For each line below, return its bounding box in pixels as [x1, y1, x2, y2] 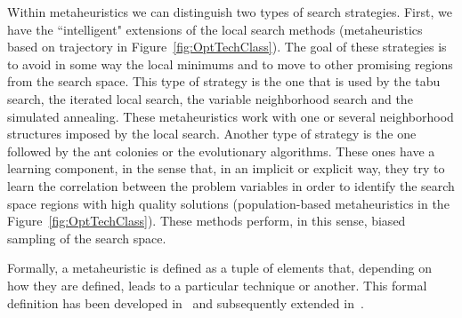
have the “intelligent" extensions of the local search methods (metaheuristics [7, 20, 423, 38]
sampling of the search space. [7, 228, 166, 247]
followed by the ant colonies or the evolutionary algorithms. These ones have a [7, 141, 435, 160]
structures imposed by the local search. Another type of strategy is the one [7, 124, 417, 143]
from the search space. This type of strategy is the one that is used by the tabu [7, 72, 441, 91]
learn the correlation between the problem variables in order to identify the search [7, 176, 455, 195]
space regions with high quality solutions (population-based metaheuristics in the [7, 194, 450, 212]
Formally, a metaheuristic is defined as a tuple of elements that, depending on [7, 258, 432, 277]
